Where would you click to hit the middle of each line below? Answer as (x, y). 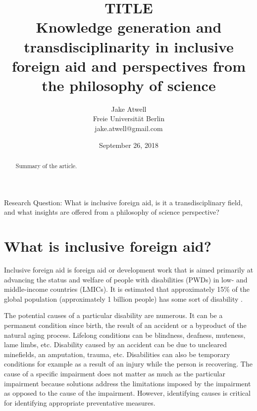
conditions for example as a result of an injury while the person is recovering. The (128, 364)
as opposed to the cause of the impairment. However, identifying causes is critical (127, 393)
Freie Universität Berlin (129, 118)
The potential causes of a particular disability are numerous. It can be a (113, 315)
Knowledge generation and (129, 27)
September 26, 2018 (129, 145)
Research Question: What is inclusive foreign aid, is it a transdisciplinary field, (123, 202)
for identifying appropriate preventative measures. (80, 402)
